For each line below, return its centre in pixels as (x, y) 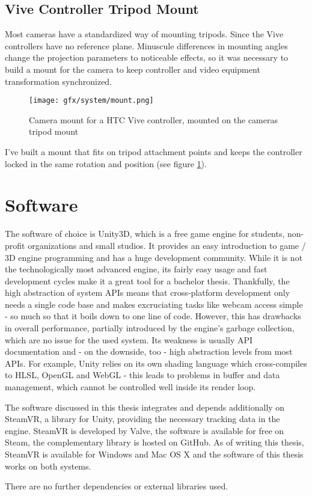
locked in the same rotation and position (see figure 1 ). (106, 163)
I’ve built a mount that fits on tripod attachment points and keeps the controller (154, 152)
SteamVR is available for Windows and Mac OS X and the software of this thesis (154, 454)
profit (15, 245)
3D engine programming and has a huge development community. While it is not (154, 257)
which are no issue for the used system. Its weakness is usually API (129, 339)
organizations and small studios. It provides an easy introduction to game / (167, 245)
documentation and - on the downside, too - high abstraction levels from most (149, 351)
